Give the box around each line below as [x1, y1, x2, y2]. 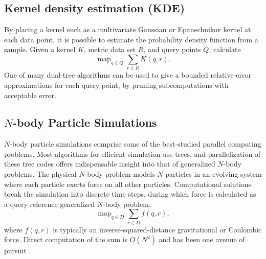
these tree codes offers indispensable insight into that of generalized [4, 158, 215, 169]
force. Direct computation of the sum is [4, 234, 128, 245]
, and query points [143, 44, 201, 55]
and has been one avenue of [159, 234, 245, 245]
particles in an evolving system [165, 169, 262, 179]
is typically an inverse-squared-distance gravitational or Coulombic [53, 224, 262, 234]
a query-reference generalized [4, 198, 95, 209]
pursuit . [4, 245, 31, 256]
